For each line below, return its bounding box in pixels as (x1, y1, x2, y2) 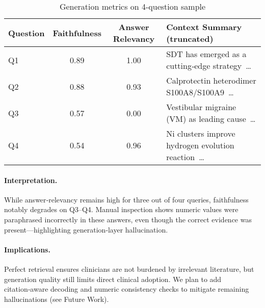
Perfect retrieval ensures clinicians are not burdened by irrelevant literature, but (4, 263, 254, 274)
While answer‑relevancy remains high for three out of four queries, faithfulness (4, 194, 249, 204)
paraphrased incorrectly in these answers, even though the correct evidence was (4, 214, 252, 224)
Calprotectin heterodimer (166, 74, 256, 86)
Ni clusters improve (166, 127, 235, 139)
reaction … (166, 151, 204, 163)
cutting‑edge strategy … (166, 60, 251, 71)
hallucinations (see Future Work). (4, 293, 109, 304)
